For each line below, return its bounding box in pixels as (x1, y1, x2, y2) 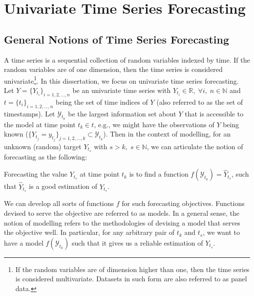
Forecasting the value (4, 169, 67, 179)
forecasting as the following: (4, 151, 87, 161)
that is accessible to (185, 108, 244, 118)
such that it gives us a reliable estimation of (71, 237, 203, 248)
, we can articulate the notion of (147, 141, 243, 151)
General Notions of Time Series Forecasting (4, 31, 229, 46)
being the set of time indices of (56, 96, 148, 107)
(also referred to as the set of (156, 96, 243, 107)
